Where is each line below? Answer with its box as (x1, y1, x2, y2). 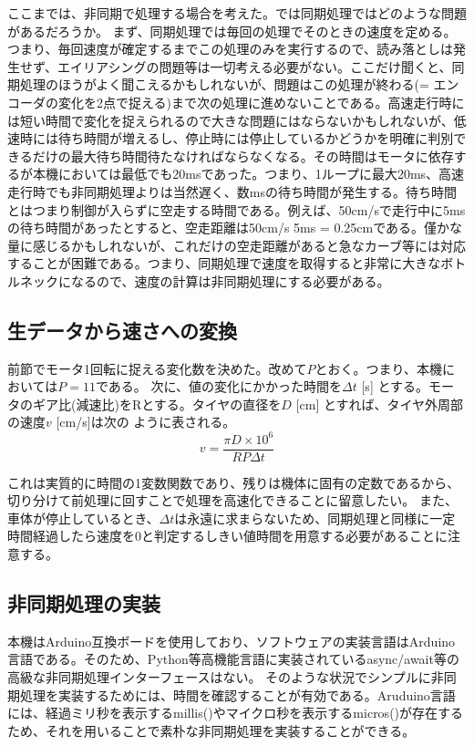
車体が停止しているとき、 (7, 508, 160, 527)
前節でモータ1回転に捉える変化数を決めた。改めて (7, 358, 307, 378)
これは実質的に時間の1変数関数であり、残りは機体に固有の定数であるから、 (7, 472, 460, 492)
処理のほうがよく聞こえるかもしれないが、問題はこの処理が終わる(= (19, 75, 429, 94)
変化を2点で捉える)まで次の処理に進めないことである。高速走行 (57, 92, 439, 111)
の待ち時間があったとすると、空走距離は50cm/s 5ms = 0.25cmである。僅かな (7, 218, 463, 237)
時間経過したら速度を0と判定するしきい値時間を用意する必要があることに (7, 526, 448, 545)
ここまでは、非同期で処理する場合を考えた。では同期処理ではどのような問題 (7, 4, 467, 22)
